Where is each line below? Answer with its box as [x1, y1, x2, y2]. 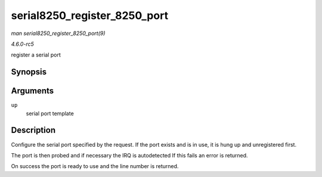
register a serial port [11, 51, 61, 59]
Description [11, 125, 56, 135]
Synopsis [11, 67, 47, 77]
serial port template [26, 110, 74, 117]
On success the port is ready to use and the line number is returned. [11, 163, 179, 170]
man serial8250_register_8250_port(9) [11, 30, 106, 37]
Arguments [11, 86, 54, 96]
